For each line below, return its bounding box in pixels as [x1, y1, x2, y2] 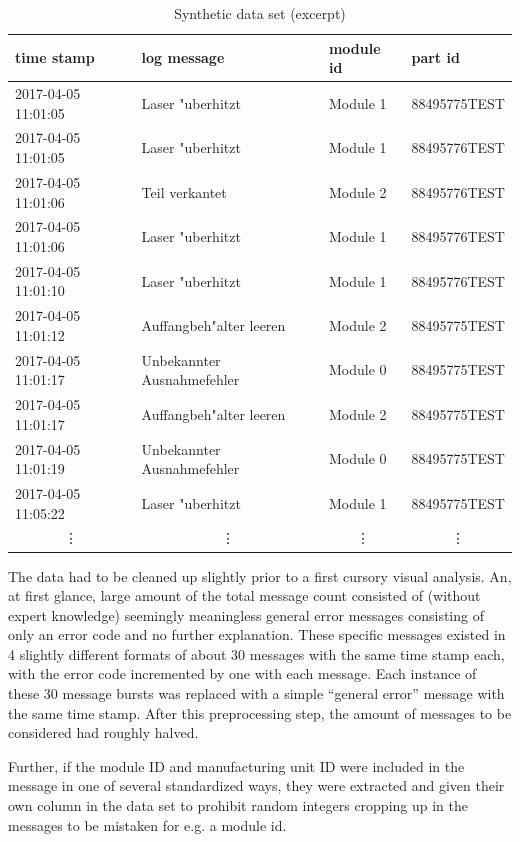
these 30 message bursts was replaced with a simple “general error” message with [8, 683, 505, 704]
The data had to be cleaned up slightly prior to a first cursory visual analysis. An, [8, 565, 512, 586]
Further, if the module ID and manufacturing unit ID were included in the [8, 755, 465, 776]
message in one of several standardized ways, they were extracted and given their [8, 775, 505, 796]
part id [411, 47, 460, 68]
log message [141, 47, 225, 68]
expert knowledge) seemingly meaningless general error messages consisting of [8, 604, 484, 625]
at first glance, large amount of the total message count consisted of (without [8, 585, 481, 606]
